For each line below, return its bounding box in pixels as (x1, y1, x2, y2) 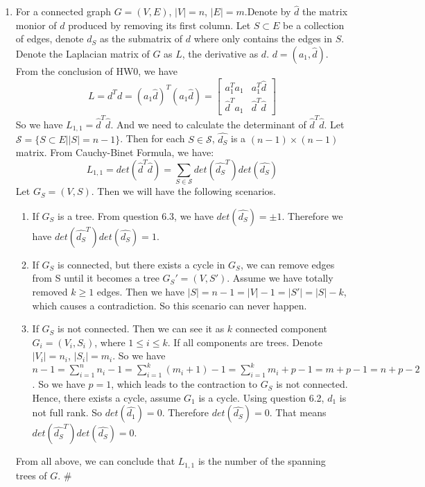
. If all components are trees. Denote (167, 334, 322, 349)
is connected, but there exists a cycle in (58, 257, 225, 271)
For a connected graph (15, 4, 111, 19)
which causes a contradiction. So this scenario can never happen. (32, 298, 307, 312)
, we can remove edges (240, 257, 335, 271)
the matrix (302, 4, 348, 19)
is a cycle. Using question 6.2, (198, 390, 324, 404)
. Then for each (120, 131, 185, 146)
